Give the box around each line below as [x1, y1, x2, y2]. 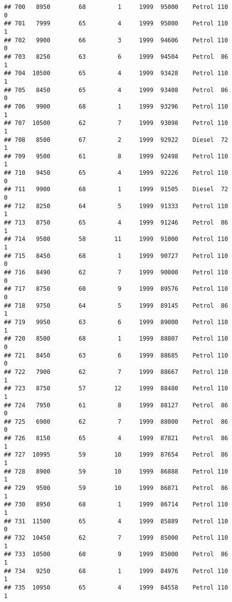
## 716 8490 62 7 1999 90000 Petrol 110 [4, 269, 229, 276]
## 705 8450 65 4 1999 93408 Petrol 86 [4, 86, 229, 94]
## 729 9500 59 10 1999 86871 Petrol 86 [4, 484, 229, 492]
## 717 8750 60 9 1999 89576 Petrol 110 [4, 285, 229, 293]
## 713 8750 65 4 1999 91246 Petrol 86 [4, 219, 229, 227]
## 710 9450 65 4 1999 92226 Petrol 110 [4, 169, 229, 177]
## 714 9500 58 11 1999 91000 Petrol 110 [4, 236, 229, 243]
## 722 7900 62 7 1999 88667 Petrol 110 [4, 368, 229, 375]
